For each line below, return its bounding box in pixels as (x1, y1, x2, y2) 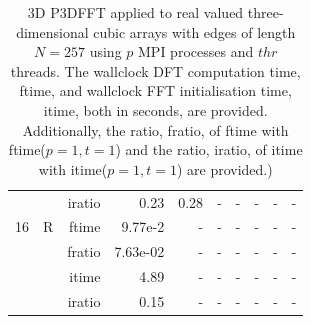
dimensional (16, 21, 89, 42)
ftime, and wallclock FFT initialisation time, (19, 80, 292, 101)
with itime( (38, 158, 108, 179)
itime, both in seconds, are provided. (43, 99, 268, 120)
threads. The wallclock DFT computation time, (10, 60, 301, 81)
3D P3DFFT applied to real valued (27, 2, 244, 22)
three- (247, 2, 284, 22)
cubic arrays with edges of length (93, 21, 296, 42)
